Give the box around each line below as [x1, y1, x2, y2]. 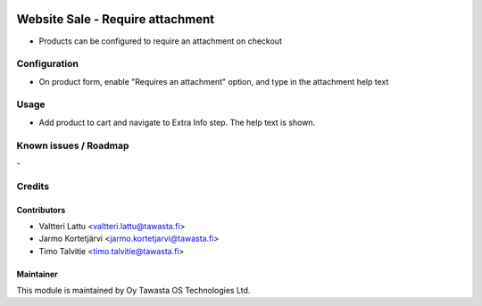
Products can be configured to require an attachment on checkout [38, 36, 283, 46]
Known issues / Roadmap [16, 139, 129, 152]
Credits [16, 179, 49, 192]
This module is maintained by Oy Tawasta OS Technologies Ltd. [16, 285, 251, 296]
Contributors [16, 204, 66, 215]
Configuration [16, 58, 79, 70]
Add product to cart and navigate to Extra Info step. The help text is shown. [38, 117, 316, 128]
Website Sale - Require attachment [16, 12, 214, 27]
